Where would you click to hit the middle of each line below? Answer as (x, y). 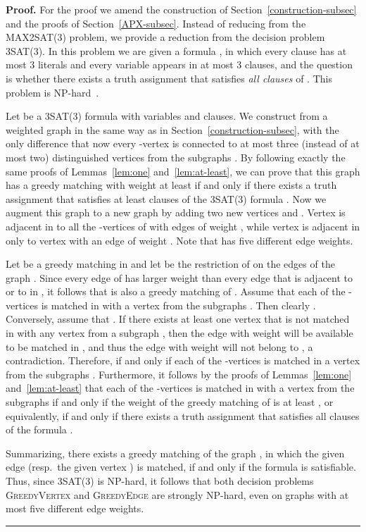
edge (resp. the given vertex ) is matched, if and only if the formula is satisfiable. (181, 467)
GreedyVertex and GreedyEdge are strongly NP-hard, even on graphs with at (177, 494)
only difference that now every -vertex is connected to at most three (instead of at (183, 143)
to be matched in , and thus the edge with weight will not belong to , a (159, 346)
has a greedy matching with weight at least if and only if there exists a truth (171, 185)
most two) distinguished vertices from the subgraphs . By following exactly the (176, 157)
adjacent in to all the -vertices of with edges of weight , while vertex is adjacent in (183, 226)
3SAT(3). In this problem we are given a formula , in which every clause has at (176, 50)
